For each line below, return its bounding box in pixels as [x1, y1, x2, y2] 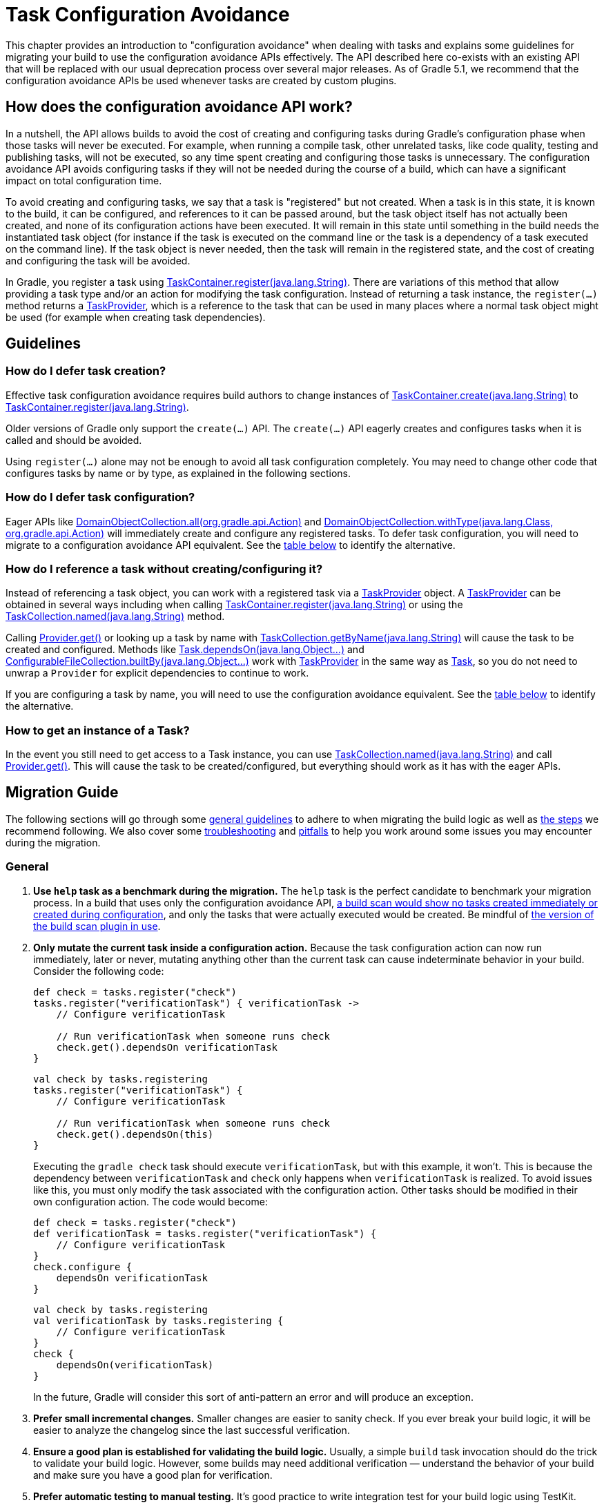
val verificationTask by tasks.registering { [33, 1314, 284, 1326]
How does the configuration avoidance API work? [6, 98, 353, 116]
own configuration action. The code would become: [33, 1195, 268, 1207]
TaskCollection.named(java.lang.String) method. [6, 610, 225, 623]
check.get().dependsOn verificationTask [56, 1041, 278, 1053]
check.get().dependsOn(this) [56, 1128, 214, 1140]
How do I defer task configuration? [6, 490, 195, 505]
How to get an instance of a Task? [6, 723, 190, 737]
